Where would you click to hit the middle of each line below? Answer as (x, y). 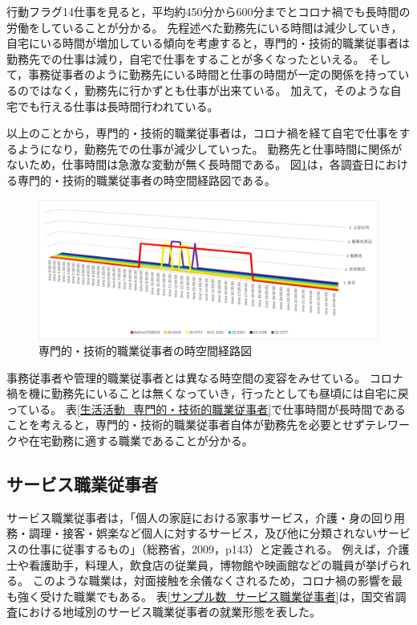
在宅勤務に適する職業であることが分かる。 (141, 440)
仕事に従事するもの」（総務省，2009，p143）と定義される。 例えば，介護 (219, 548)
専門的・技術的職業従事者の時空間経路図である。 (146, 180)
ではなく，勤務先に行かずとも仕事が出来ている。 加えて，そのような (209, 90)
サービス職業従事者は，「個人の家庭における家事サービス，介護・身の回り (200, 517)
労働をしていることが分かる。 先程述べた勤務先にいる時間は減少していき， (204, 27)
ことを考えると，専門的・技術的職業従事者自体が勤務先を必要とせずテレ (197, 425)
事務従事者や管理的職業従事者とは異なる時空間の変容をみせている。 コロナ (205, 377)
